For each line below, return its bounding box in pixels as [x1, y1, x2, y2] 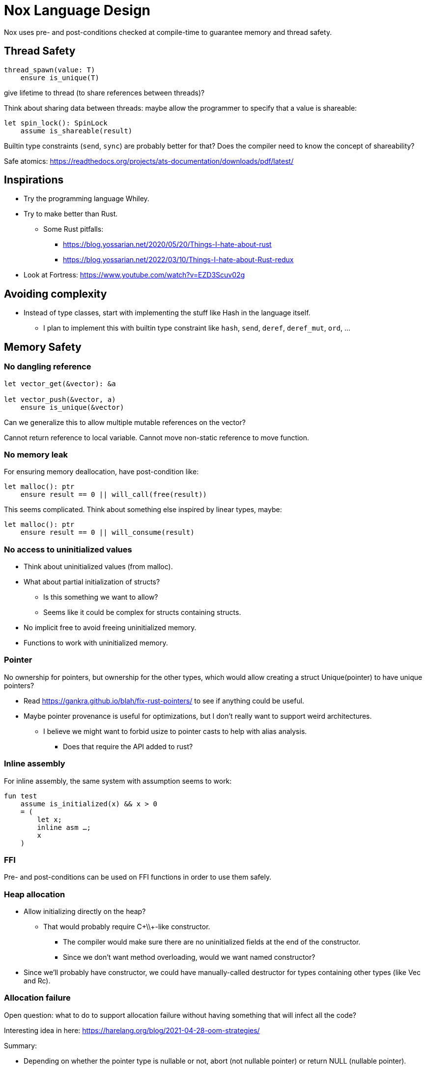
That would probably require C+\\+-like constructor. [43, 922, 210, 931]
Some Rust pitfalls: [43, 225, 104, 234]
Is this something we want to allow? [43, 593, 158, 601]
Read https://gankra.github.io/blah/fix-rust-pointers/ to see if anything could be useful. [24, 696, 305, 705]
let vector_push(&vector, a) [4, 395, 116, 403]
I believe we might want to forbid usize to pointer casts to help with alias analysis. [43, 727, 307, 735]
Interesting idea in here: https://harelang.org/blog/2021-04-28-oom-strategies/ [4, 1026, 260, 1035]
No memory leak [4, 449, 68, 459]
